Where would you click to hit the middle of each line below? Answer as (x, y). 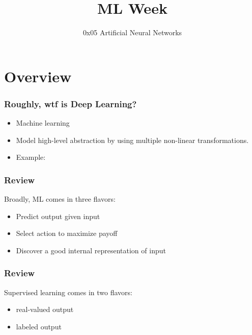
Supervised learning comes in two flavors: (68, 292)
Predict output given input (58, 216)
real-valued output (45, 309)
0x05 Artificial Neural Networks (132, 32)
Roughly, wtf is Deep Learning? (71, 103)
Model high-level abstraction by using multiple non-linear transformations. (132, 140)
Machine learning (43, 123)
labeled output (39, 326)
